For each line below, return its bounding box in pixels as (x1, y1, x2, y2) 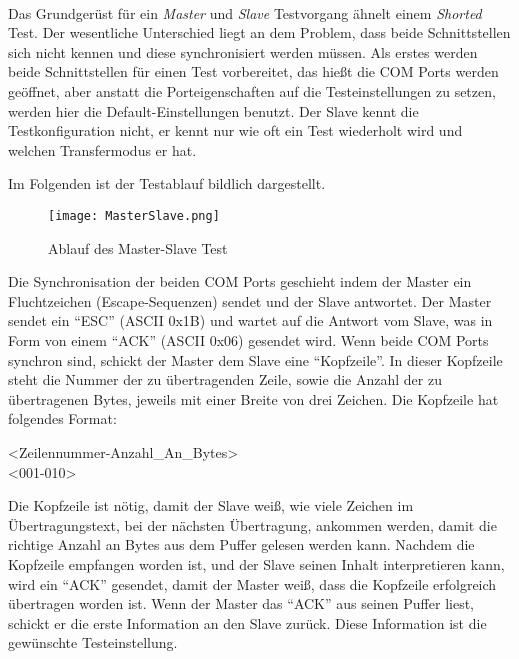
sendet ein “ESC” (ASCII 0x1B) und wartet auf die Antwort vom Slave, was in (8, 310, 493, 331)
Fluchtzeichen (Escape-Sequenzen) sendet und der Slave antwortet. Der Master (8, 290, 492, 311)
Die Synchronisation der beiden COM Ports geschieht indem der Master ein (8, 271, 472, 292)
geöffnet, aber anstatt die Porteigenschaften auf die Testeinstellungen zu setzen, (8, 80, 496, 101)
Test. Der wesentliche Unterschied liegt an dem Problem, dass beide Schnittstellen (8, 22, 511, 43)
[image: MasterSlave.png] (48, 208, 220, 223)
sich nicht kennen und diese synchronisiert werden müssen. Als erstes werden (8, 41, 478, 62)
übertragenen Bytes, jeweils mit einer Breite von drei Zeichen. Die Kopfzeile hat (8, 388, 499, 409)
